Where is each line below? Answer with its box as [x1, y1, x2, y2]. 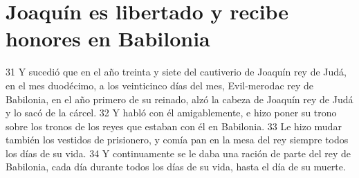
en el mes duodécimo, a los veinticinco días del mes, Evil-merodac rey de [6, 78, 314, 92]
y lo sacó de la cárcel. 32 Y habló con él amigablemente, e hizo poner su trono [6, 105, 337, 120]
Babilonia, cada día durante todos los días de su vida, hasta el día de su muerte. [6, 159, 346, 174]
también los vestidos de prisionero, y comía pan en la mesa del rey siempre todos [6, 132, 349, 147]
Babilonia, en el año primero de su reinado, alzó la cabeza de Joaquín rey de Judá [6, 91, 353, 106]
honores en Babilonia [6, 24, 210, 53]
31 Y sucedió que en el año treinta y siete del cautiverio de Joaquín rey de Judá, [6, 64, 347, 79]
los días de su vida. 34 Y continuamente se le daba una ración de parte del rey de [6, 145, 351, 160]
